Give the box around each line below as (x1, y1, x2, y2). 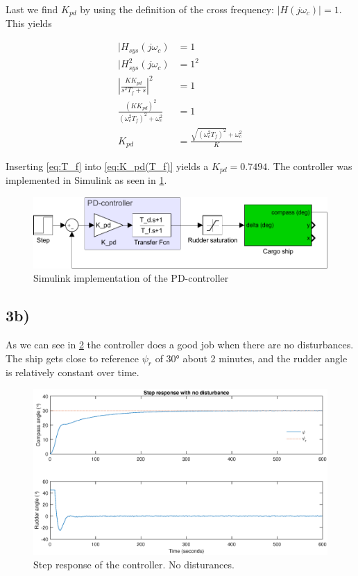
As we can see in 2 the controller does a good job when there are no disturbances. (6, 337, 354, 352)
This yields (6, 16, 52, 31)
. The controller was (267, 159, 352, 173)
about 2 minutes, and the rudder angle (182, 350, 348, 365)
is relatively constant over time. (6, 365, 139, 380)
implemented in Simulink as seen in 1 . (6, 173, 167, 187)
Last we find (6, 2, 58, 16)
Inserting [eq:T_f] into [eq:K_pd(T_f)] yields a (6, 159, 209, 173)
